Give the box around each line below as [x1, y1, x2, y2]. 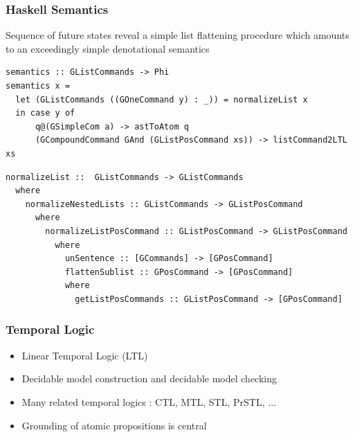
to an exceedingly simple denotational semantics [6, 41, 210, 55]
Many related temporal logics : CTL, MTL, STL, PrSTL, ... [21, 394, 276, 409]
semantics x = [6, 81, 71, 91]
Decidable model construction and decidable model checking [21, 371, 277, 386]
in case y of [15, 108, 75, 118]
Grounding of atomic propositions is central [21, 418, 207, 432]
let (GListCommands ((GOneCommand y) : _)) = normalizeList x [15, 94, 308, 105]
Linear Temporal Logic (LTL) [21, 348, 148, 362]
